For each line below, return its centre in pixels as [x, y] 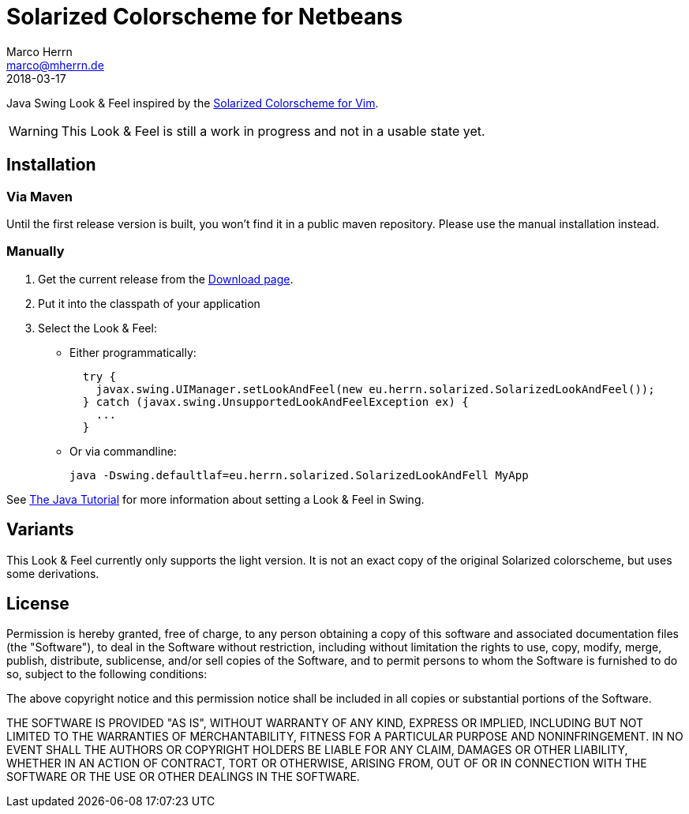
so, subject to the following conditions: [107, 674]
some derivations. [53, 573]
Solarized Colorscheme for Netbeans [205, 17]
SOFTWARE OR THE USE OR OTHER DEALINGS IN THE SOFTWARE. [183, 777]
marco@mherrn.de [55, 65]
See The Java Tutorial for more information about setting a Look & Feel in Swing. [215, 499]
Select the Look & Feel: [97, 328]
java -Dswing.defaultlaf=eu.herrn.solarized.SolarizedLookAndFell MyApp [299, 475]
